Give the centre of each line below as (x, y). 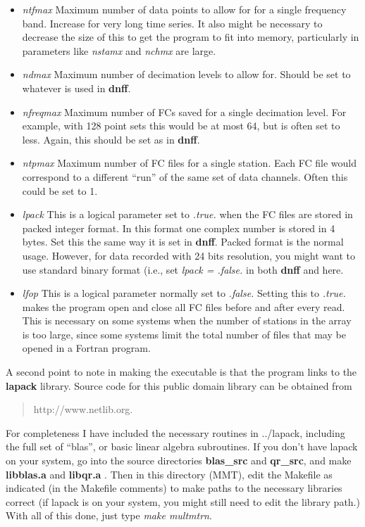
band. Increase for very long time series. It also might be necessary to (172, 23)
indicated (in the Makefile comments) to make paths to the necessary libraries (174, 488)
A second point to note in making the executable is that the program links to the (181, 372)
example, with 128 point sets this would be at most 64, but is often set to (181, 126)
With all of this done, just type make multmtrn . (109, 515)
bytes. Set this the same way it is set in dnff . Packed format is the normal (183, 242)
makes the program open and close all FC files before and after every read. (184, 306)
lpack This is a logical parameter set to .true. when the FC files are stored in (187, 214)
